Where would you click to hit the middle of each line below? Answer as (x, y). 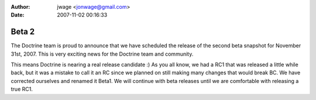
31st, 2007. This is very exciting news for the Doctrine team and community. (102, 54)
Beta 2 (23, 32)
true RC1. (22, 89)
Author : (20, 7)
